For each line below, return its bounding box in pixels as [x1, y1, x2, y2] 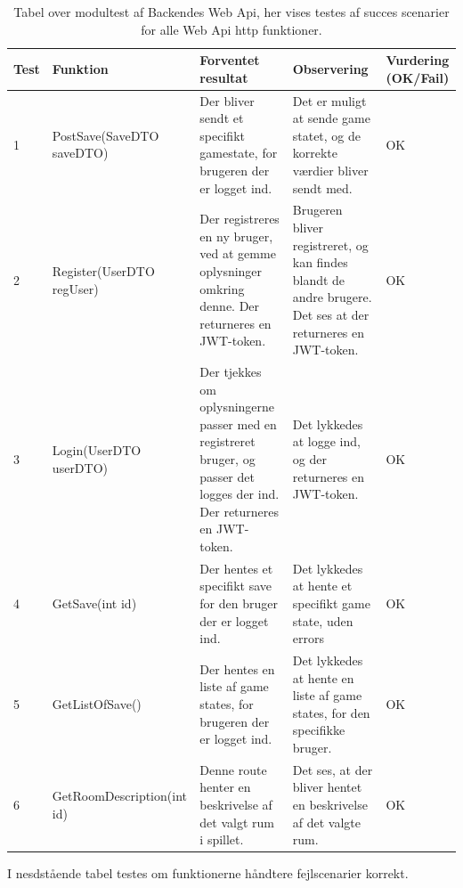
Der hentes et [199, 558, 273, 577]
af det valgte [292, 812, 361, 831]
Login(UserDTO [52, 441, 142, 460]
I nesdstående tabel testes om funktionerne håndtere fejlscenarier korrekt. [7, 864, 409, 883]
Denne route [199, 760, 267, 778]
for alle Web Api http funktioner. [141, 20, 322, 38]
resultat [199, 68, 248, 86]
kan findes [292, 253, 348, 272]
